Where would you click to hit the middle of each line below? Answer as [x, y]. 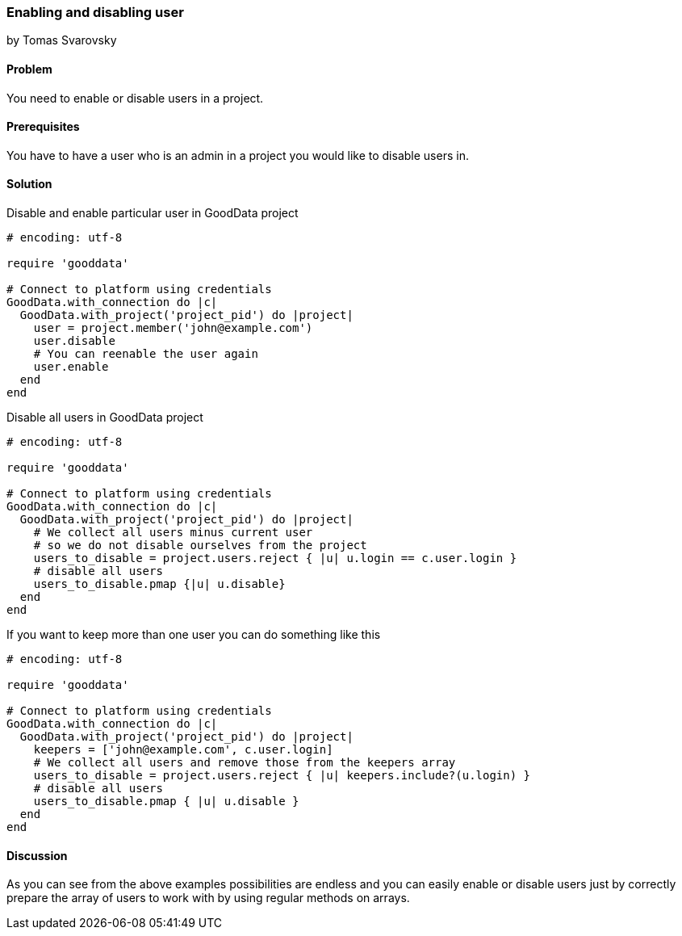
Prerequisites [43, 127]
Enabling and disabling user [95, 12]
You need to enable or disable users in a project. [135, 98]
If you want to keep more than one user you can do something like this [194, 635]
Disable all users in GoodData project [105, 418]
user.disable [74, 341]
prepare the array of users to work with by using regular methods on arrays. [208, 898]
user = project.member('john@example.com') [173, 328]
